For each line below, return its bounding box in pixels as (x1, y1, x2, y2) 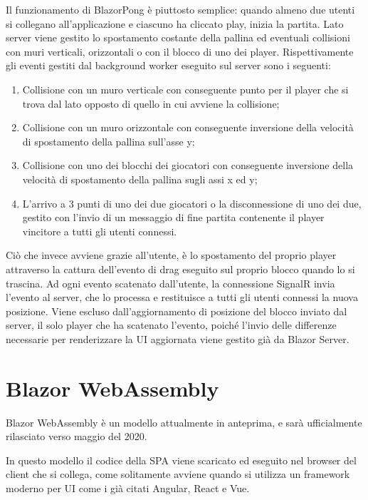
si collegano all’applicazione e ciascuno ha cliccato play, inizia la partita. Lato (6, 16, 344, 31)
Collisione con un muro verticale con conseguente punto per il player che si (22, 81, 349, 96)
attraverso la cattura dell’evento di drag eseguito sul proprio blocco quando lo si (6, 261, 355, 276)
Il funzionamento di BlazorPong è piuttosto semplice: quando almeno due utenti (6, 2, 355, 16)
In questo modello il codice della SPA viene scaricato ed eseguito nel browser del (6, 452, 357, 467)
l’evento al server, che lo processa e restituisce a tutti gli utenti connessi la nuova (6, 290, 358, 305)
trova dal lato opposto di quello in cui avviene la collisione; (22, 96, 280, 111)
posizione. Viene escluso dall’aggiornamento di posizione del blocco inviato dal (6, 303, 347, 318)
